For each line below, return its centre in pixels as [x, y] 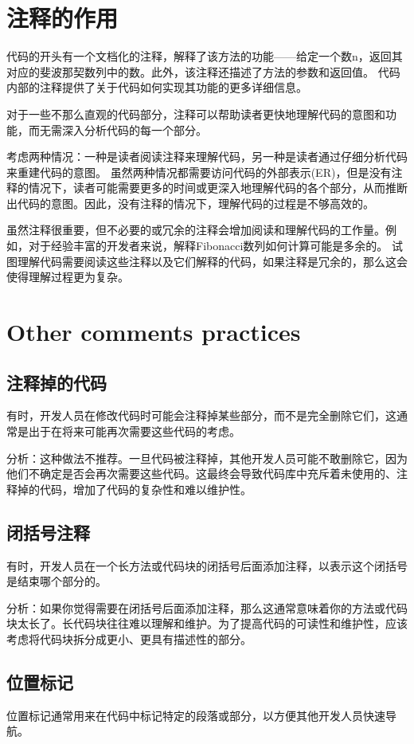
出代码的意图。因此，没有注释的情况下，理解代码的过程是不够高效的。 [190, 203]
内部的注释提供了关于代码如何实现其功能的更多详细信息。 [157, 87]
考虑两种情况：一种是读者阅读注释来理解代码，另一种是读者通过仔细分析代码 [207, 157]
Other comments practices [154, 332]
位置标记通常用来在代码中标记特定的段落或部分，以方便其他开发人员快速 [196, 715]
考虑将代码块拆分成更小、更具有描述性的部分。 [129, 638]
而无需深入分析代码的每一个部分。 [117, 129]
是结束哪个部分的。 [57, 581]
